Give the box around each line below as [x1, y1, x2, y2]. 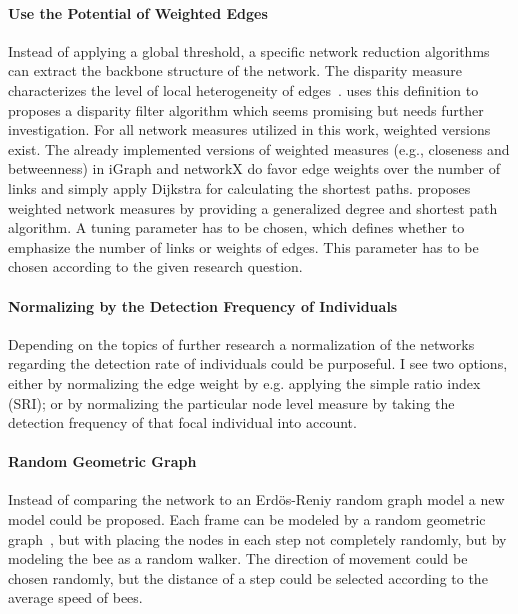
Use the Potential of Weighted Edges [8, 2, 268, 23]
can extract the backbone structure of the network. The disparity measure [8, 60, 462, 81]
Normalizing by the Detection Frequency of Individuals [8, 295, 398, 316]
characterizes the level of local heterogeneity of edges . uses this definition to [8, 79, 479, 100]
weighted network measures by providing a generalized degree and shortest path [8, 197, 498, 218]
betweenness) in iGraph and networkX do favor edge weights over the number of [8, 158, 501, 179]
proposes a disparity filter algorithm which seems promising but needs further [8, 99, 484, 120]
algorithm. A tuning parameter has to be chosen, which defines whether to [8, 217, 465, 238]
